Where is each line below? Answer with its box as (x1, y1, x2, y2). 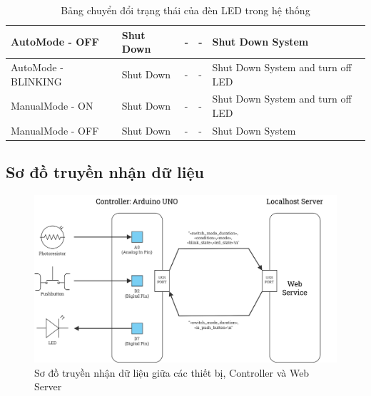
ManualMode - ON (11, 98, 93, 113)
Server (34, 379, 62, 394)
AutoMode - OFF (11, 34, 99, 49)
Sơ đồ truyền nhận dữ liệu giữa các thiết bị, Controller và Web (34, 365, 310, 380)
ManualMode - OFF (11, 123, 99, 137)
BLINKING (11, 73, 62, 88)
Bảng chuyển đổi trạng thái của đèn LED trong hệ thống (61, 3, 310, 17)
